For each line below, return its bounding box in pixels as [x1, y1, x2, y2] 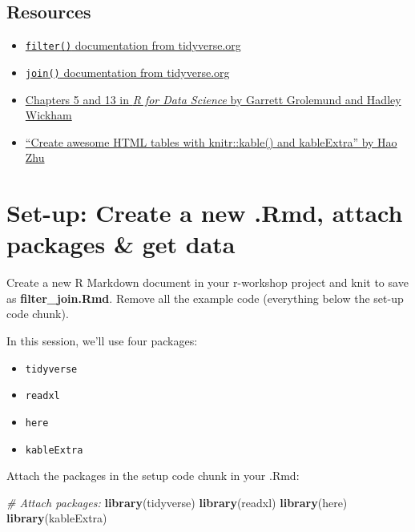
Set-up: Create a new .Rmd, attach [6, 196, 403, 229]
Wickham [25, 107, 72, 123]
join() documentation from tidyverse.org [25, 63, 230, 80]
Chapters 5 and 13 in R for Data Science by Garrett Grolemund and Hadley [25, 91, 401, 107]
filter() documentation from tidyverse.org [25, 37, 241, 54]
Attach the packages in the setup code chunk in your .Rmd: [6, 467, 300, 484]
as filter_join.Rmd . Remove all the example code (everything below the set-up [6, 289, 404, 306]
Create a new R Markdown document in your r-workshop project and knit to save [6, 274, 409, 291]
